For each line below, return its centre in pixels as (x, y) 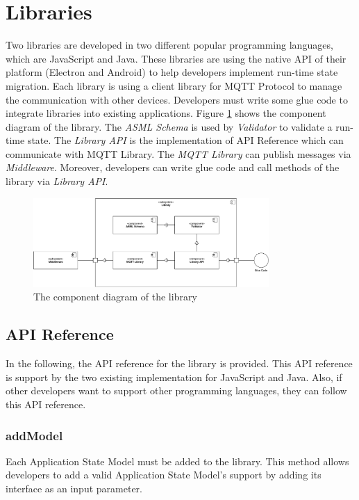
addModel (34, 435)
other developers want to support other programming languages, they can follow (176, 390)
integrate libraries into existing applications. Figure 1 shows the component (166, 113)
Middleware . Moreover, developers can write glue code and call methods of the (173, 167)
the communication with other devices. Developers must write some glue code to (177, 99)
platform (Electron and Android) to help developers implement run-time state (172, 72)
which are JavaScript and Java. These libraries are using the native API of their (176, 58)
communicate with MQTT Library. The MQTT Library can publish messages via (178, 153)
